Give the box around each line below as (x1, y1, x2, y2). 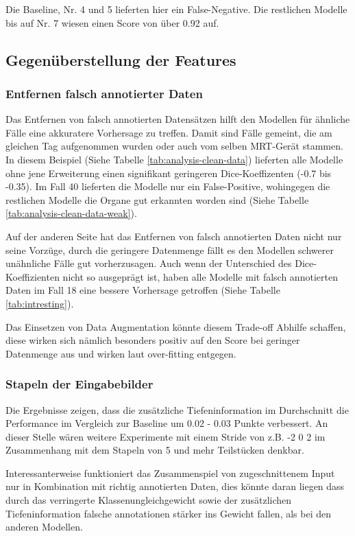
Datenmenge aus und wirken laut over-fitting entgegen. (5, 346, 236, 360)
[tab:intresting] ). (5, 296, 74, 310)
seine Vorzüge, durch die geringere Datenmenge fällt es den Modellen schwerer (5, 242, 334, 257)
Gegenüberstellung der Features (5, 49, 236, 70)
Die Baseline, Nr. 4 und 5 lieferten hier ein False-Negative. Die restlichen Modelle (5, 2, 347, 16)
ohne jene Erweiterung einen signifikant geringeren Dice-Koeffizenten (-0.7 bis (5, 165, 332, 180)
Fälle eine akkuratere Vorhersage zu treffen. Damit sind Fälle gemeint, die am (5, 125, 332, 139)
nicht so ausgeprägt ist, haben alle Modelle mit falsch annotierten (62, 269, 338, 283)
